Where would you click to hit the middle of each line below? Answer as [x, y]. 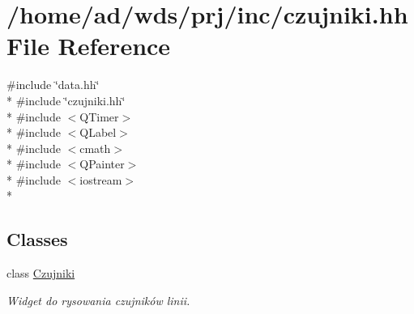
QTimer [99, 116]
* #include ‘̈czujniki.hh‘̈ [66, 100]
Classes [37, 239]
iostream [101, 179]
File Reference [89, 46]
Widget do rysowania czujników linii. [98, 300]
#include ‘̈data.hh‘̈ [53, 85]
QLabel [98, 132]
